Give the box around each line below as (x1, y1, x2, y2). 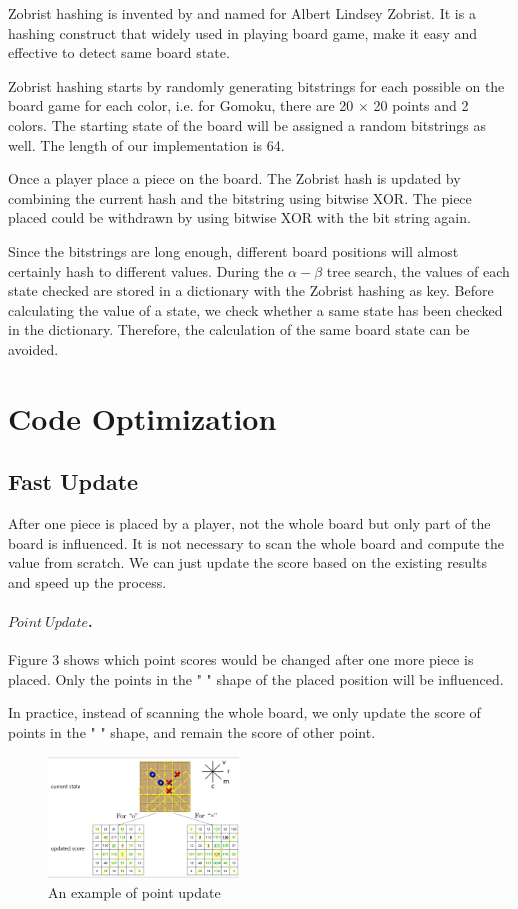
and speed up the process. (8, 571, 167, 592)
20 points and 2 (373, 95, 469, 116)
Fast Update (8, 466, 139, 497)
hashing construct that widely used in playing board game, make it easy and (8, 22, 478, 43)
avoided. (8, 338, 59, 359)
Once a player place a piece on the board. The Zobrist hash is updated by (8, 168, 461, 189)
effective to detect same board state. (8, 42, 230, 63)
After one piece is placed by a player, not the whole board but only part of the (8, 513, 491, 534)
